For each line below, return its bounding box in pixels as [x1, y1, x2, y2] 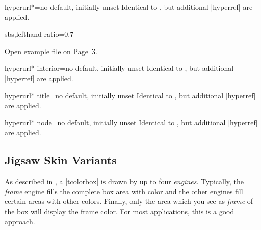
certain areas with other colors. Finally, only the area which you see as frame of [5, 196, 253, 207]
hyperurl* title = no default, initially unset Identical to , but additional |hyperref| [5, 90, 256, 100]
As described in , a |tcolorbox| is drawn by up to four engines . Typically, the [5, 176, 244, 187]
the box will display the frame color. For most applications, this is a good [5, 206, 234, 216]
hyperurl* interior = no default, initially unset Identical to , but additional [5, 63, 234, 73]
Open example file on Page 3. [5, 45, 97, 56]
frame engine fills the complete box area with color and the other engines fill [5, 186, 243, 196]
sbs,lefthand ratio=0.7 [5, 29, 74, 39]
